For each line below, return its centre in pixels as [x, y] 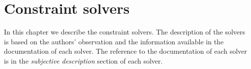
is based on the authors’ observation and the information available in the [114, 41]
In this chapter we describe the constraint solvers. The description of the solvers [125, 32]
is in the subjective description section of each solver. [83, 60]
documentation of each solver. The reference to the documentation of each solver [125, 51]
